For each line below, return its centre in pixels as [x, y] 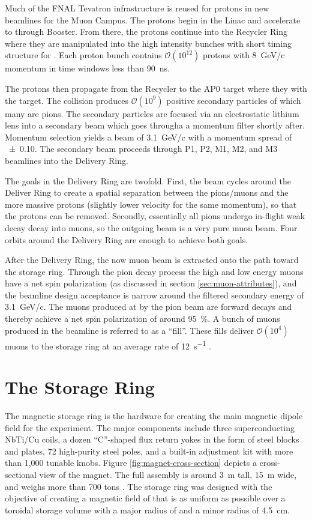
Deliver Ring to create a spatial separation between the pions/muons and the [147, 192]
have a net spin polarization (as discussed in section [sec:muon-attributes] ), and [151, 283]
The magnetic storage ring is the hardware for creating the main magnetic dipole [154, 416]
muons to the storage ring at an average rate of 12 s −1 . [108, 345]
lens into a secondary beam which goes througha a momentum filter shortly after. [155, 125]
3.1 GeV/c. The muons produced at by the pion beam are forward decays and [148, 307]
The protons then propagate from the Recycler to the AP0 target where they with [156, 88]
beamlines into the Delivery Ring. [67, 160]
